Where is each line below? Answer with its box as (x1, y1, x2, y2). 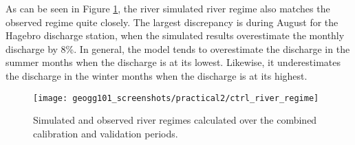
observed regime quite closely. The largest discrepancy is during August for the (6, 14, 338, 29)
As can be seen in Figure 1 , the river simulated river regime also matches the (6, 1, 330, 15)
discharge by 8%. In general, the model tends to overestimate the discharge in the (6, 41, 350, 56)
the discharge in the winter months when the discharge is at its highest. (6, 68, 308, 82)
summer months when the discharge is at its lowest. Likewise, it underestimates (6, 55, 341, 69)
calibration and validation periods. (33, 126, 178, 140)
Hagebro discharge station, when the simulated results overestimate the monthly (6, 28, 345, 43)
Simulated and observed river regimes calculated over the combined (33, 113, 317, 127)
